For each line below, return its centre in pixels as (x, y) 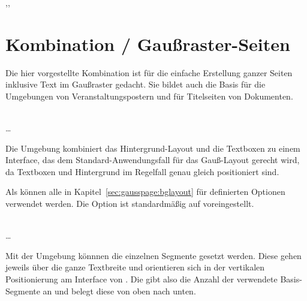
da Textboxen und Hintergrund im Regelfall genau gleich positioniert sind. (142, 171)
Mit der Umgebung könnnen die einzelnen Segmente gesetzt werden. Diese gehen (153, 255)
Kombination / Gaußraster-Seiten (148, 43)
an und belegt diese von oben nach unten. (119, 291)
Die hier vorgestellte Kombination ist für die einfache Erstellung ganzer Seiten (149, 72)
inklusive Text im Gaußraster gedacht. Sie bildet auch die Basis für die (136, 84)
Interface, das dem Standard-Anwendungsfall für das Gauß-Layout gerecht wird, (153, 160)
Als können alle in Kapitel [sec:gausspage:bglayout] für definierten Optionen (145, 192)
